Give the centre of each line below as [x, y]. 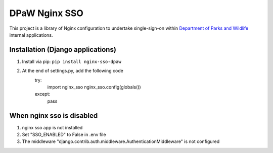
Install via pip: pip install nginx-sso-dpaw [72, 61]
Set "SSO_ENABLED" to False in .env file [64, 135]
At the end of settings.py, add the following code [73, 71]
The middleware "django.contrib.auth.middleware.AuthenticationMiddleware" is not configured [121, 141]
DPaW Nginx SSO [46, 13]
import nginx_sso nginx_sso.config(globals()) [94, 87]
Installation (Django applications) [63, 50]
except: [42, 94]
